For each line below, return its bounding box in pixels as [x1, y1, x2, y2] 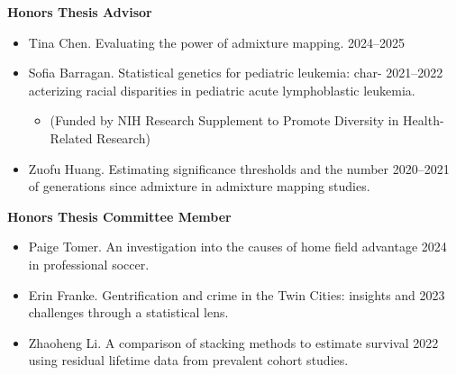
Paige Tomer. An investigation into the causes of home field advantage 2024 [28, 237, 447, 256]
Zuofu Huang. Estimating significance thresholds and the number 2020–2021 [28, 159, 450, 178]
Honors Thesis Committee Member [7, 206, 232, 225]
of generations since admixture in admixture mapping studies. [28, 177, 370, 196]
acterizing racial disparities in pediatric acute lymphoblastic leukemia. [28, 80, 415, 99]
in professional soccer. [28, 254, 150, 273]
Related [50, 128, 93, 147]
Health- [403, 111, 444, 130]
